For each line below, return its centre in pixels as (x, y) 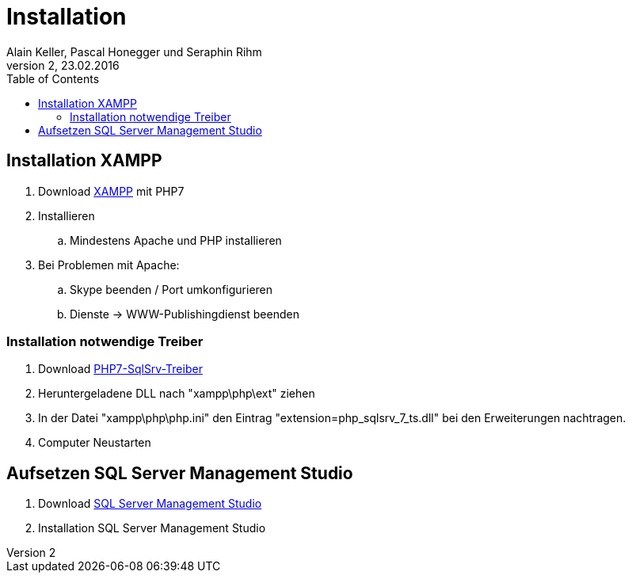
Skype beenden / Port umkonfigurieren (171, 289)
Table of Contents (53, 78)
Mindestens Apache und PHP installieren (176, 240)
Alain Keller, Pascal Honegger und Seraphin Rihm (134, 51)
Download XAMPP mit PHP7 (111, 191)
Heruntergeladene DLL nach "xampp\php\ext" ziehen (177, 394)
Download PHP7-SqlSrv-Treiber (120, 369)
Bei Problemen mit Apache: (109, 265)
